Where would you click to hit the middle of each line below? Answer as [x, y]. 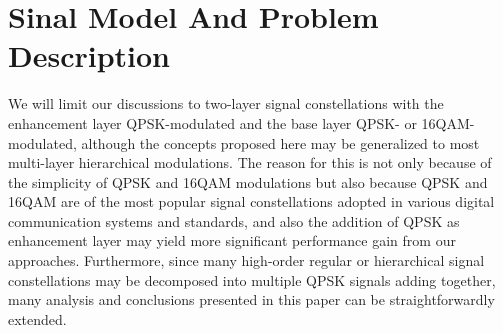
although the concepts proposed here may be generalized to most [280, 142]
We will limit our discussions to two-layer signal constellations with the [226, 103]
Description [89, 55]
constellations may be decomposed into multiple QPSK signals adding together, [252, 279]
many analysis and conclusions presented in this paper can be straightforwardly [251, 299]
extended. [37, 318]
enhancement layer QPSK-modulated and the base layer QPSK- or [212, 122]
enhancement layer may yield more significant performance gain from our [232, 240]
